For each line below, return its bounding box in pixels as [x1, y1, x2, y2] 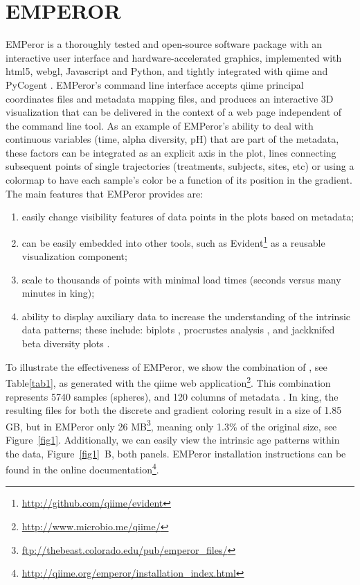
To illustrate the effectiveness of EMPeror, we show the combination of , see [6, 359, 327, 374]
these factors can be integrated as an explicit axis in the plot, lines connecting [6, 145, 336, 159]
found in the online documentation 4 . [6, 460, 159, 476]
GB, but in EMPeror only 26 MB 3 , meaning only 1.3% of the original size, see [6, 417, 337, 433]
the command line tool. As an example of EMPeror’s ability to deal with [6, 118, 314, 132]
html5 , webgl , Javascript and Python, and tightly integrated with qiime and [6, 64, 328, 78]
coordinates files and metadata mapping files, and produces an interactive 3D [6, 91, 334, 105]
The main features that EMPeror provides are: [6, 186, 204, 200]
